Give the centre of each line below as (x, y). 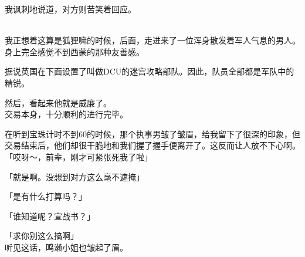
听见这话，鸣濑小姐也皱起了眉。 (66, 247)
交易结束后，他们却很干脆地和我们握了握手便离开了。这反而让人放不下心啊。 (152, 145)
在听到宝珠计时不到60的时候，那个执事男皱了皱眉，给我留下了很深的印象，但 (152, 133)
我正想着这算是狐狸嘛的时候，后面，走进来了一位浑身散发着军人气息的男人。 (152, 40)
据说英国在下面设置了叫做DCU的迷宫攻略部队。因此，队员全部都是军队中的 (150, 71)
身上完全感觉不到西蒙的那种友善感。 (74, 51)
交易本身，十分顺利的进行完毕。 (66, 114)
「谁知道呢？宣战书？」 (50, 216)
